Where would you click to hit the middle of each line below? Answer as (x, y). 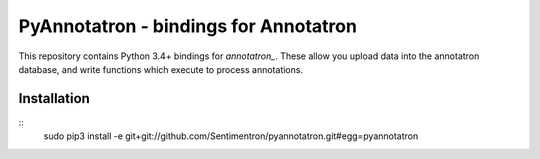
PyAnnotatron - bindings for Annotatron (187, 26)
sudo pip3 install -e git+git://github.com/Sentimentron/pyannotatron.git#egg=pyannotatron (231, 136)
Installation (54, 98)
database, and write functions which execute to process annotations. (161, 69)
